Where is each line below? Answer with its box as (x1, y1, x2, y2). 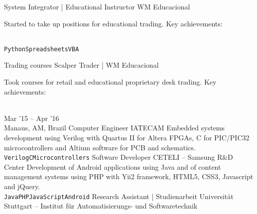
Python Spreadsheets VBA (4, 45, 79, 53)
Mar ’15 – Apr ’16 (4, 112, 59, 123)
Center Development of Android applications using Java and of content (4, 161, 221, 172)
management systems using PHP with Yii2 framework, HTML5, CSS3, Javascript (4, 171, 254, 182)
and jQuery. (4, 181, 40, 192)
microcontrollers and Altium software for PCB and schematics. (4, 142, 196, 152)
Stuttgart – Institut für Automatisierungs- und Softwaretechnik (4, 201, 198, 211)
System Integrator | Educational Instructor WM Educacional (4, 1, 190, 11)
